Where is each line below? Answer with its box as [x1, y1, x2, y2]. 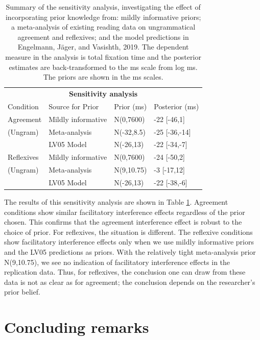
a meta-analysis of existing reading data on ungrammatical [11, 21, 196, 32]
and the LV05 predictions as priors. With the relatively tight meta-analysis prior [4, 246, 256, 257]
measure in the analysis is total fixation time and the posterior [5, 51, 201, 62]
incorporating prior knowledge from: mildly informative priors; [5, 11, 201, 22]
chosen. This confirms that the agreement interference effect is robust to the [4, 216, 242, 227]
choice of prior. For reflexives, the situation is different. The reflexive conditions [4, 226, 253, 237]
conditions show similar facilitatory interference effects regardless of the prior [4, 206, 245, 217]
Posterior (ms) [154, 101, 199, 111]
